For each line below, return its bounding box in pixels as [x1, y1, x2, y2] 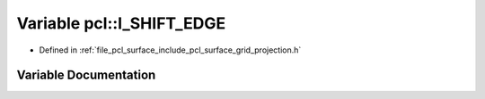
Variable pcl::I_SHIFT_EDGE [16, 13, 226, 33]
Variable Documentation [16, 68, 156, 83]
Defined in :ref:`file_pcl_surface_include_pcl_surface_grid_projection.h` [39, 45, 302, 55]
